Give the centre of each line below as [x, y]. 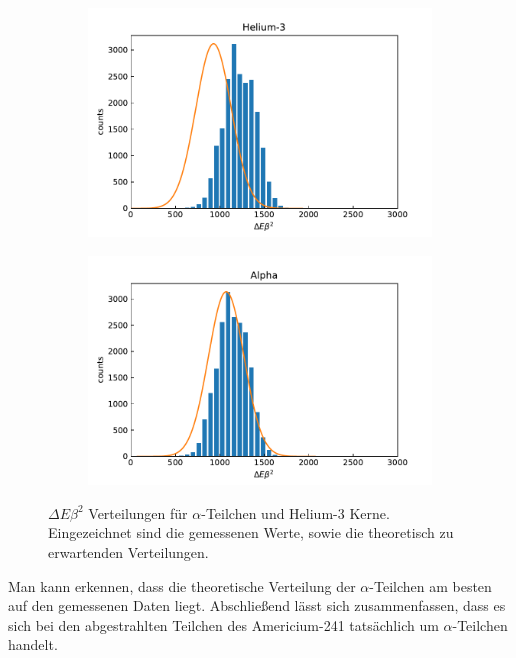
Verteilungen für [138, 512]
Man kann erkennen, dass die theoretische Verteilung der [182, 585]
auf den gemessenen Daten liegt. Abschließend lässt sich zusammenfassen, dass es [257, 605]
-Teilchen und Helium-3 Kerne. [295, 512]
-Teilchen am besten [430, 585]
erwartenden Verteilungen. [128, 552]
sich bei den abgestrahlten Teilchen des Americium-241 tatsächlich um [223, 624]
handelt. [33, 644]
